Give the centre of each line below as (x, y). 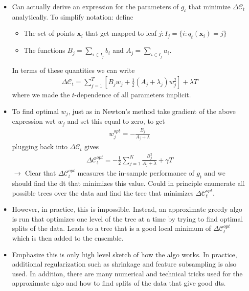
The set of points (49, 33)
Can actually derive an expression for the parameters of (95, 6)
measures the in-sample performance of (136, 173)
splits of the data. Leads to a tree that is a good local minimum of (112, 228)
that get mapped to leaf (121, 33)
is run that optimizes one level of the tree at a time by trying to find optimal (127, 218)
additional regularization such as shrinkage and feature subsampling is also (124, 264)
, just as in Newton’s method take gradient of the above (152, 111)
